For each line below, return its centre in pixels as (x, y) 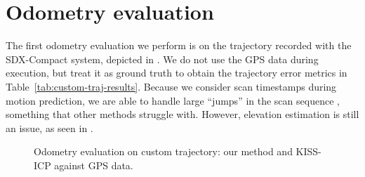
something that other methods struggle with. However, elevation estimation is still (182, 114)
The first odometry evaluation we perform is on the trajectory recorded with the (179, 45)
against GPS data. (94, 165)
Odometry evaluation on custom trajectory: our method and (163, 151)
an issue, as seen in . (49, 127)
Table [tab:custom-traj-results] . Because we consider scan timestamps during (171, 86)
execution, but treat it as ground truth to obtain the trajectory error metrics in (177, 73)
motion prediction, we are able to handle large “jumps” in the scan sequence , (173, 100)
